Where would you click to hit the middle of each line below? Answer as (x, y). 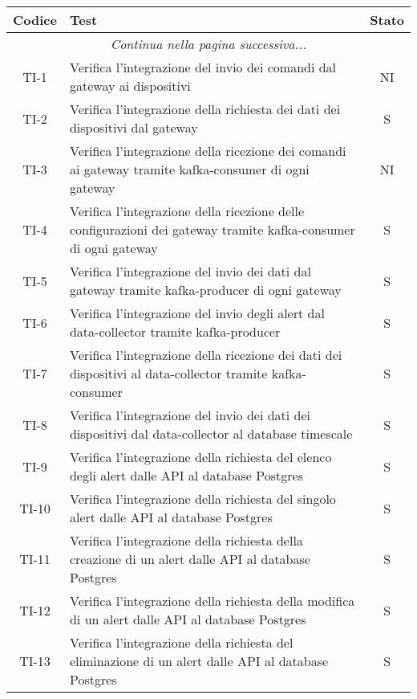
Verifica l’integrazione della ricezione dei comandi (208, 151)
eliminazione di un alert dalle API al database (199, 661)
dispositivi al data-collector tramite (168, 373)
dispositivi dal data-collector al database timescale (211, 433)
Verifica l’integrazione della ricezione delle (187, 211)
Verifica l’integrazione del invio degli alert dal (197, 313)
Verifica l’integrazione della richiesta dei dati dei (205, 109)
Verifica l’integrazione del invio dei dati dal (190, 271)
